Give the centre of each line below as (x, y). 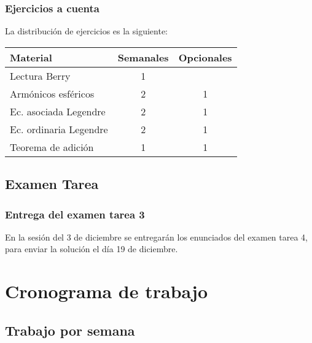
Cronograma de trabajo (107, 291)
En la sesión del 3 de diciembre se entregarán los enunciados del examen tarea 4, (157, 237)
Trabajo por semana (70, 330)
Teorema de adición (52, 147)
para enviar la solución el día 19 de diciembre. (92, 249)
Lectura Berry (40, 75)
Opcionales (205, 57)
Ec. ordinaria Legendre (59, 129)
